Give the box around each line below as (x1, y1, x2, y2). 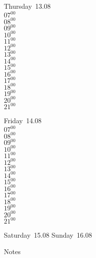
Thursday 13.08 (4, 1, 51, 11)
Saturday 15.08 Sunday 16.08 (4, 230, 92, 240)
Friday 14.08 (4, 115, 42, 126)
